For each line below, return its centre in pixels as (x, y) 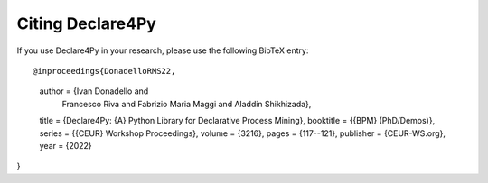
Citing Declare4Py (87, 23)
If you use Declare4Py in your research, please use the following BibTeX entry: (163, 50)
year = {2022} (66, 145)
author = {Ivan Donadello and (94, 91)
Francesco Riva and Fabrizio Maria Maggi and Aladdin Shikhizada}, (187, 104)
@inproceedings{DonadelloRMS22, (104, 71)
